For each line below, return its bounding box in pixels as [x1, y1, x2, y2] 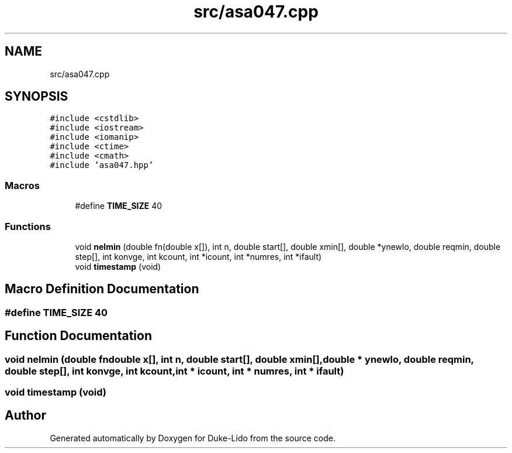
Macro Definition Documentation [5, 282, 199, 297]
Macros [5, 179, 40, 191]
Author [5, 408, 46, 423]
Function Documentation [5, 328, 152, 344]
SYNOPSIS [5, 89, 68, 104]
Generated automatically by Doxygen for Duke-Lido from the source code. [50, 433, 335, 443]
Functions [5, 220, 51, 232]
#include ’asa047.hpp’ [50, 160, 154, 170]
